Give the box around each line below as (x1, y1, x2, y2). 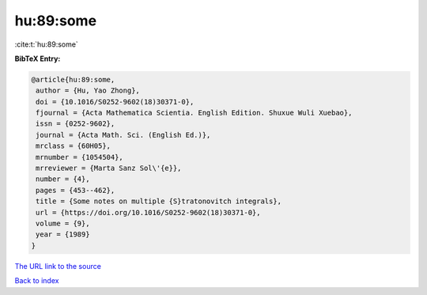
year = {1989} (36, 230, 90, 239)
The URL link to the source (14, 261, 102, 270)
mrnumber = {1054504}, (36, 153, 124, 161)
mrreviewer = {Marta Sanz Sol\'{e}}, (36, 164, 182, 173)
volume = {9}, (36, 219, 90, 228)
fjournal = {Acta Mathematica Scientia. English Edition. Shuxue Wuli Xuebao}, (36, 108, 353, 118)
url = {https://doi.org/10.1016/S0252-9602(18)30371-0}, (36, 208, 261, 217)
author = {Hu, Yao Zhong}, (36, 86, 140, 95)
